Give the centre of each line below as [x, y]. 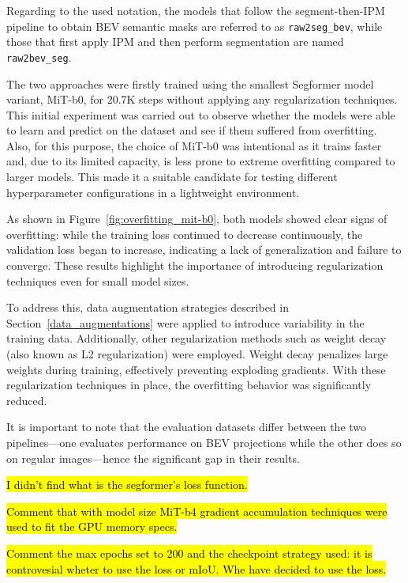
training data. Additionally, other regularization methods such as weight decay [197, 338]
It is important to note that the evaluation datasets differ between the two [187, 427]
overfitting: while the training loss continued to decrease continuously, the [185, 234]
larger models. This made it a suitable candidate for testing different [172, 177]
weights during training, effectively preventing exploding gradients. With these [196, 369]
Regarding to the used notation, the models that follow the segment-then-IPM [196, 10]
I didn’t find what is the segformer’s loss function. [127, 485]
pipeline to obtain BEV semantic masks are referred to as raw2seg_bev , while [195, 26]
